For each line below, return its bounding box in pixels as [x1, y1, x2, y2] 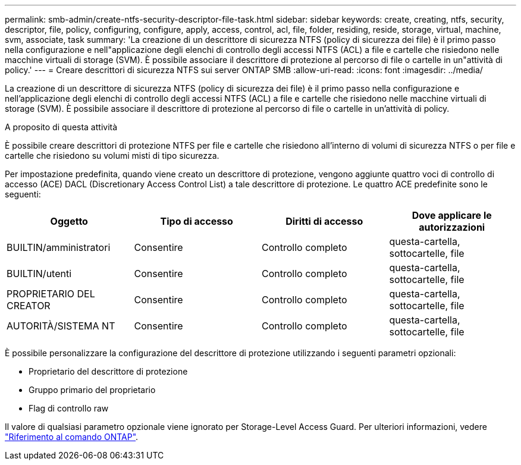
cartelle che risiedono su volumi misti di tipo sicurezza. [5, 150, 219, 161]
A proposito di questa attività [5, 122, 118, 132]
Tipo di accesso [160, 215, 233, 227]
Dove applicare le [412, 209, 492, 221]
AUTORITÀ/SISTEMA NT [7, 320, 115, 332]
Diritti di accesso [285, 215, 363, 227]
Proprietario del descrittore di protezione [29, 366, 188, 376]
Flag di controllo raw [29, 403, 109, 413]
